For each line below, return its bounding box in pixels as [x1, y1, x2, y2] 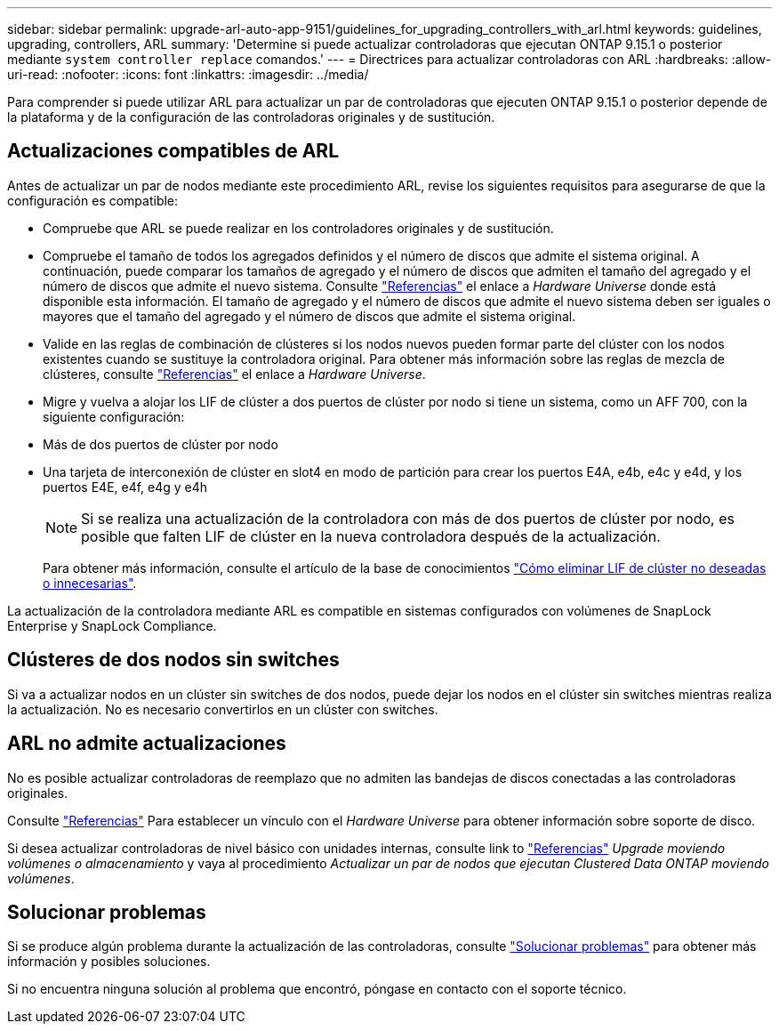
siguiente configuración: [43, 408, 185, 424]
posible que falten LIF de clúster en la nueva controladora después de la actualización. [81, 527, 661, 545]
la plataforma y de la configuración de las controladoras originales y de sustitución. [7, 109, 495, 125]
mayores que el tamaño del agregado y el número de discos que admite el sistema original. [43, 308, 576, 324]
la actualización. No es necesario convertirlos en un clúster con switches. [7, 701, 438, 717]
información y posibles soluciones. [7, 954, 211, 970]
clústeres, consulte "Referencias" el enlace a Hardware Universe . [43, 366, 426, 382]
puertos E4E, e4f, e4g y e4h [43, 479, 208, 495]
